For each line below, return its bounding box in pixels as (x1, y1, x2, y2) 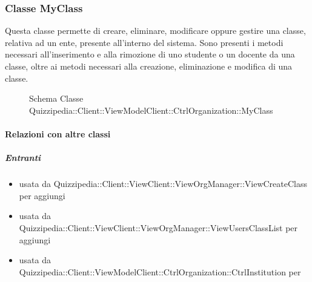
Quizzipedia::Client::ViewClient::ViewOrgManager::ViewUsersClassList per (19, 221, 298, 234)
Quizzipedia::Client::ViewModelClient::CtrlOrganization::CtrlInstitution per (19, 265, 301, 278)
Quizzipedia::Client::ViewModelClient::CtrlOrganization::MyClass (29, 103, 273, 116)
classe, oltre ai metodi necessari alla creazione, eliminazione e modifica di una (5, 60, 293, 72)
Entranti (5, 151, 41, 164)
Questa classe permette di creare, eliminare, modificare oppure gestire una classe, (5, 24, 306, 37)
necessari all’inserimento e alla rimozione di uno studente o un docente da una (5, 48, 295, 61)
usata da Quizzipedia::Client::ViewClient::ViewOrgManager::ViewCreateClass (19, 177, 307, 190)
